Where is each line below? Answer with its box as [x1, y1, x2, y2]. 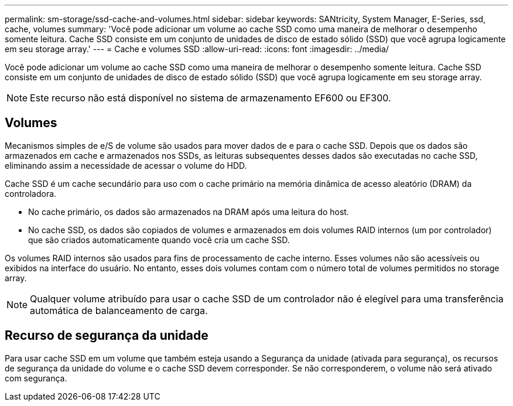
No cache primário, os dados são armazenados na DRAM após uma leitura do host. [28, 206, 349, 217]
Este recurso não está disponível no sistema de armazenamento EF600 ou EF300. [30, 92, 391, 104]
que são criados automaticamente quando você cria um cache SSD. [28, 234, 290, 245]
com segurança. [5, 373, 67, 383]
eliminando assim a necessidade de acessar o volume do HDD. [5, 160, 247, 170]
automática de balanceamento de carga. [30, 304, 208, 316]
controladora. [5, 188, 57, 199]
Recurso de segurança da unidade [5, 328, 208, 343]
